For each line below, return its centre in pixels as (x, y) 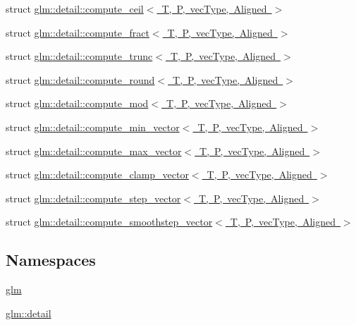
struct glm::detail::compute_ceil (75, 8)
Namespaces (51, 260)
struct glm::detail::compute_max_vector (94, 151)
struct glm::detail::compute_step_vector (93, 198)
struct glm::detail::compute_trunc (79, 56)
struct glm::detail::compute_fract (78, 32)
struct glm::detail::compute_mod (77, 103)
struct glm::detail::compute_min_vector (93, 127)
